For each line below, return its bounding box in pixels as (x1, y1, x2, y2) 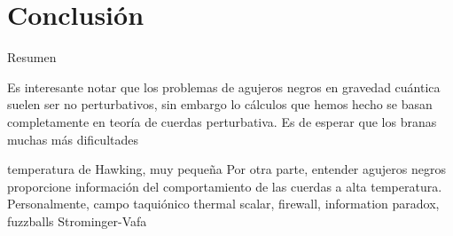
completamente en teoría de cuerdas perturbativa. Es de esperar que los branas (7, 112, 437, 130)
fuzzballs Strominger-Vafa (7, 211, 147, 230)
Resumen (7, 48, 57, 67)
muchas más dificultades (7, 130, 138, 148)
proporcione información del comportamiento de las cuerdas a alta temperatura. (7, 177, 442, 195)
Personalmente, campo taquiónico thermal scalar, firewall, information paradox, (7, 194, 440, 213)
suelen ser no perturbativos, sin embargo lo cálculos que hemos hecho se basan (7, 95, 433, 114)
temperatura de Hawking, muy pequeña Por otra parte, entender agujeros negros (7, 160, 446, 178)
